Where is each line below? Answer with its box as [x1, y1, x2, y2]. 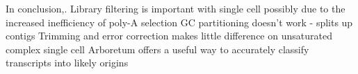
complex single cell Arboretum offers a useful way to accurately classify [6, 41, 309, 56]
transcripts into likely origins [6, 55, 129, 70]
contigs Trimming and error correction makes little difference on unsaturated [6, 28, 332, 43]
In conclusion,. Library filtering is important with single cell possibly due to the [6, 1, 345, 15]
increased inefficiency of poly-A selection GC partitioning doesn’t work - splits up [6, 15, 353, 29]
